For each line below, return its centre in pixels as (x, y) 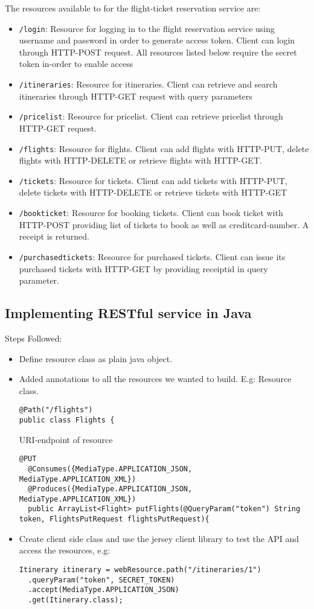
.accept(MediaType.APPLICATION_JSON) (104, 590)
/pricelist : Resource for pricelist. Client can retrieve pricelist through (151, 116)
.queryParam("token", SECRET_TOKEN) (101, 580)
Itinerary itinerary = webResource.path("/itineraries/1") (140, 569)
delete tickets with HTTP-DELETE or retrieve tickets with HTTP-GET (153, 192)
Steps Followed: (34, 338)
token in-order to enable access (76, 64)
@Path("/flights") (56, 410)
